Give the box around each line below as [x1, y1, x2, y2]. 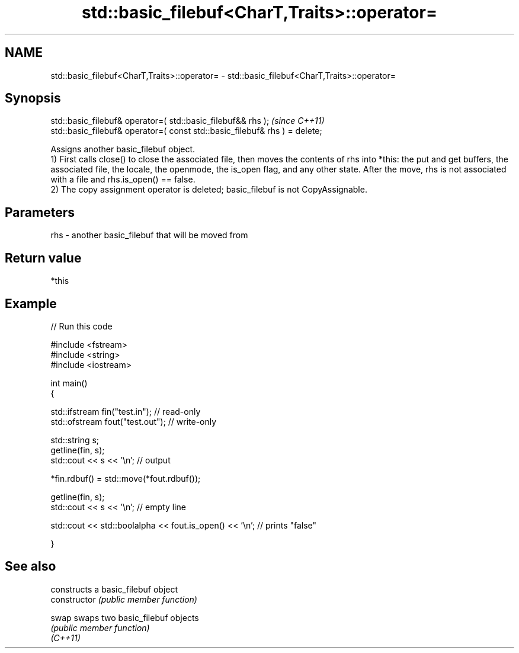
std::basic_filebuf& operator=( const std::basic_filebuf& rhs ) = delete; [50, 126, 322, 136]
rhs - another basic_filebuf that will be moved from [50, 230, 248, 241]
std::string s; [50, 434, 100, 445]
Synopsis [5, 91, 61, 106]
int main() [50, 377, 88, 388]
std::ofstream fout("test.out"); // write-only [50, 416, 217, 427]
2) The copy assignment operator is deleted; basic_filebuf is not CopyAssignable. [50, 184, 367, 195]
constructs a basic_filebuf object [50, 584, 178, 594]
